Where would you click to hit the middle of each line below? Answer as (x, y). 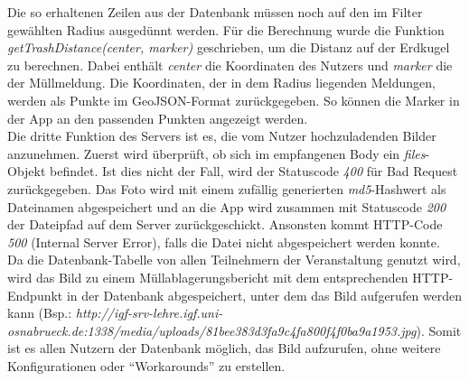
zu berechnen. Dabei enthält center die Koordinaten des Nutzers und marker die (230, 65)
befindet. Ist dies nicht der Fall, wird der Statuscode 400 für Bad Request (254, 171)
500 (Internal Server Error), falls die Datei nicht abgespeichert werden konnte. (224, 242)
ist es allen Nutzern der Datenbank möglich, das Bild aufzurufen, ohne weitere (224, 348)
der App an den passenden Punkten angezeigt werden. (158, 118)
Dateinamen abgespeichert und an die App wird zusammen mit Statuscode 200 (227, 206)
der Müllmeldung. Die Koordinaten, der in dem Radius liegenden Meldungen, (221, 83)
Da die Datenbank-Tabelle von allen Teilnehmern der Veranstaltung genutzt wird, (234, 260)
